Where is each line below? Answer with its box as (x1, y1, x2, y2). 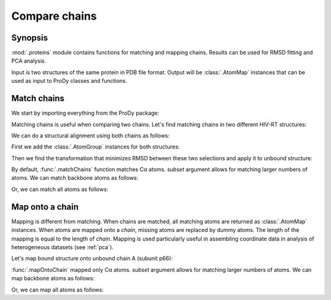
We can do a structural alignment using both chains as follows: (11, 132, 170, 139)
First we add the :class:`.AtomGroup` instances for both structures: (11, 143, 180, 150)
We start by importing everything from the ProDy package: (11, 109, 159, 117)
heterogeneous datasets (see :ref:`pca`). (11, 243, 113, 251)
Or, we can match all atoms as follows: (11, 185, 108, 193)
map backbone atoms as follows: (11, 275, 95, 282)
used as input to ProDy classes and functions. (11, 77, 127, 85)
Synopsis (11, 33, 48, 43)
